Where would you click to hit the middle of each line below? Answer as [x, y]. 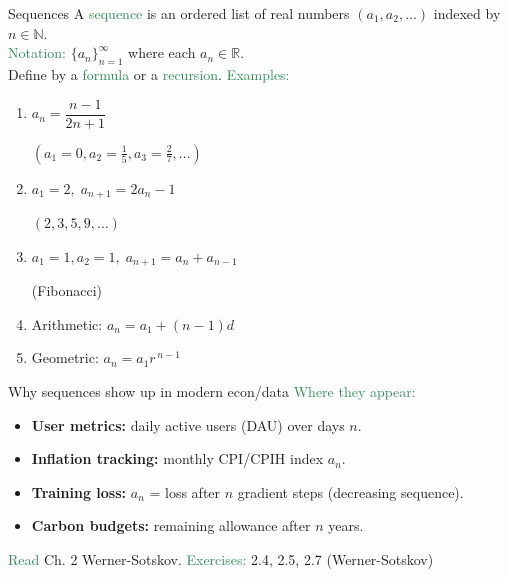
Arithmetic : [67, 323]
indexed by [467, 13]
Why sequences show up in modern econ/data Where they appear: [212, 390]
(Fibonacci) [67, 290]
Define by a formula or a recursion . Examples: [149, 73]
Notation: [37, 52]
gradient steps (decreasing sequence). [350, 491]
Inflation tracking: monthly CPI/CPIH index [177, 458]
